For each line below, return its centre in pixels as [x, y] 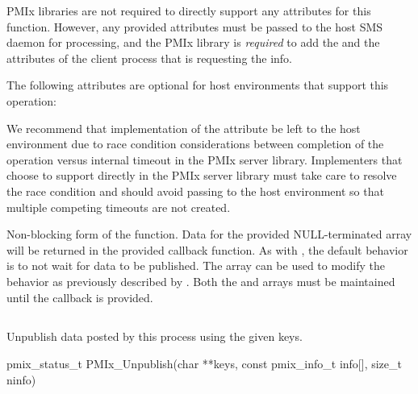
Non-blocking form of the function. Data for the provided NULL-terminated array [209, 234]
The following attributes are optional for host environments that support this [198, 85]
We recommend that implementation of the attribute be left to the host [184, 128]
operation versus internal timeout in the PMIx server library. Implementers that [205, 159]
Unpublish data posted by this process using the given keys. [155, 336]
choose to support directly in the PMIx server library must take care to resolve [202, 175]
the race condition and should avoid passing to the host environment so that [195, 191]
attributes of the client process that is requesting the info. [150, 58]
